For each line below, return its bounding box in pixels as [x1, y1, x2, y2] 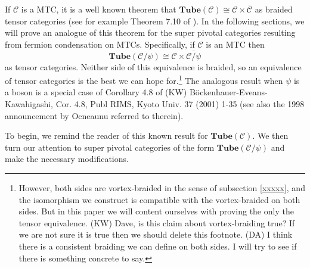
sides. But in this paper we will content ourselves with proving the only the [18, 205, 294, 217]
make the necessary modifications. [5, 152, 129, 165]
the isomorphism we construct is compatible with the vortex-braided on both [18, 193, 300, 205]
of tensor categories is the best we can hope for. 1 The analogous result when [5, 73, 283, 86]
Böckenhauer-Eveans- [189, 86, 268, 98]
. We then [252, 129, 289, 142]
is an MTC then [206, 38, 265, 50]
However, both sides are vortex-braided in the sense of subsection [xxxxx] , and [18, 182, 305, 194]
